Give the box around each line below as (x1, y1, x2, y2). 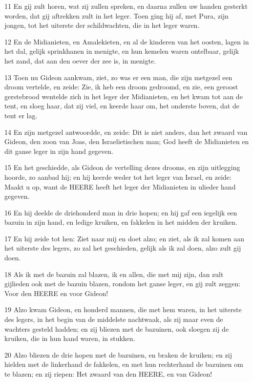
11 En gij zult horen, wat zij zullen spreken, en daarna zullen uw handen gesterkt (4, 1, 248, 11)
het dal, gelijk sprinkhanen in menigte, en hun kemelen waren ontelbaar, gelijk (4, 46, 239, 56)
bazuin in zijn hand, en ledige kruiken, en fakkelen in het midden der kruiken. (4, 217, 237, 227)
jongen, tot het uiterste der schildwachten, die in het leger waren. (4, 20, 200, 30)
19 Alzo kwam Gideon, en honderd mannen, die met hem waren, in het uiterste (4, 304, 242, 315)
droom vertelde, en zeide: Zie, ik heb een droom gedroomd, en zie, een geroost (4, 82, 238, 92)
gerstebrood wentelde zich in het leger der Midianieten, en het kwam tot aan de (4, 91, 243, 101)
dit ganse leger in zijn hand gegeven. (4, 146, 113, 156)
